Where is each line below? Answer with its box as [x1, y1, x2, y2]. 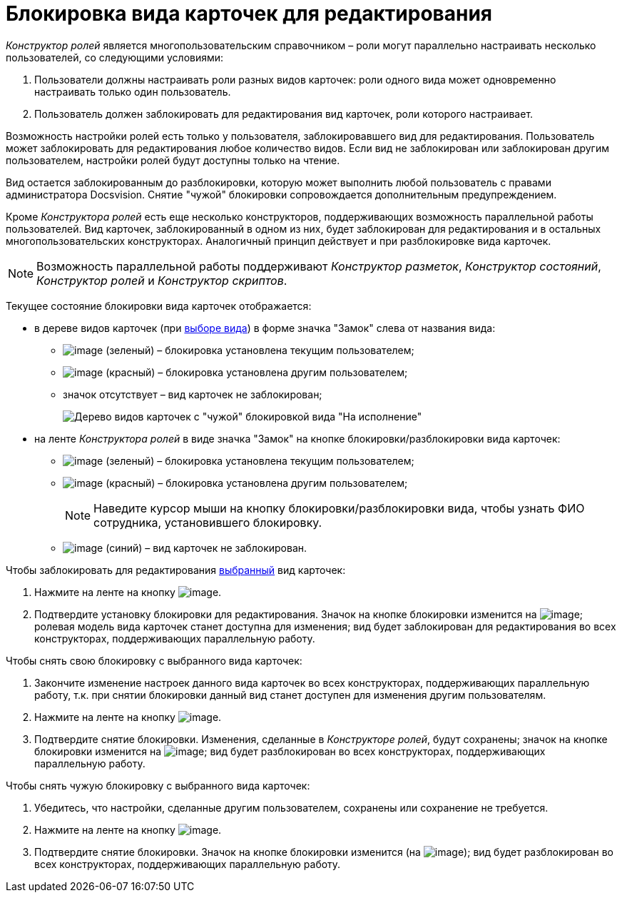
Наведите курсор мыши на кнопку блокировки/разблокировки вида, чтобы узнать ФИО [93, 500, 585, 515]
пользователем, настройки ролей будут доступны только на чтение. [6, 153, 340, 166]
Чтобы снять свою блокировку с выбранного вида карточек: [6, 654, 302, 667]
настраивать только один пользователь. [34, 85, 231, 98]
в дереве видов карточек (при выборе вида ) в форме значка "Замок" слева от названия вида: [34, 321, 496, 334]
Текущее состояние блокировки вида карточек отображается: [6, 299, 312, 312]
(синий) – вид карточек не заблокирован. [106, 541, 307, 554]
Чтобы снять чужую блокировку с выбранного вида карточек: [6, 779, 310, 792]
